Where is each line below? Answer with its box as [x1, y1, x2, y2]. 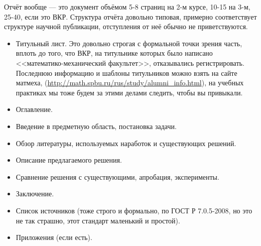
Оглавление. [16, 104, 53, 114]
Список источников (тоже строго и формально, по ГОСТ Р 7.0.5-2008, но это [16, 205, 252, 215]
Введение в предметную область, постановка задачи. [16, 120, 177, 131]
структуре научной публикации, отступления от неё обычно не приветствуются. [4, 21, 248, 32]
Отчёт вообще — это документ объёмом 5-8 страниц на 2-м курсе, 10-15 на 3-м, [4, 2, 250, 12]
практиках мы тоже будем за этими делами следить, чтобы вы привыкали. [16, 87, 243, 97]
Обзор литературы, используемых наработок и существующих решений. [16, 138, 236, 148]
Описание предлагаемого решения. [16, 155, 122, 165]
